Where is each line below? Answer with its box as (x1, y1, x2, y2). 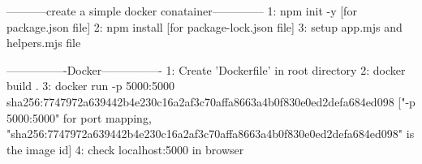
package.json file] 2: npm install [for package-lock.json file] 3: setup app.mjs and (6, 18, 403, 35)
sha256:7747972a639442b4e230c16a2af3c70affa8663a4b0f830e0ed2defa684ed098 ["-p (6, 93, 416, 110)
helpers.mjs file (6, 34, 81, 51)
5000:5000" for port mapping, (6, 109, 152, 126)
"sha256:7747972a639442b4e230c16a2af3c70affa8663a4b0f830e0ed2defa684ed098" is (6, 125, 415, 142)
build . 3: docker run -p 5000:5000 (6, 77, 174, 94)
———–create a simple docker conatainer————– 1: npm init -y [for (6, 2, 357, 19)
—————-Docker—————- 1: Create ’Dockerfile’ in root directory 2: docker (6, 61, 406, 78)
